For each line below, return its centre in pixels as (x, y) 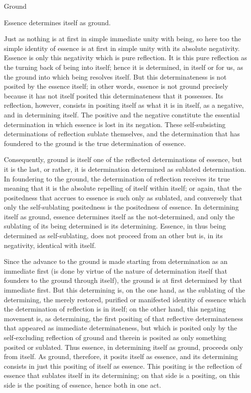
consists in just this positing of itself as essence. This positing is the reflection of (123, 366)
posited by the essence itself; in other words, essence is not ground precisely (116, 86)
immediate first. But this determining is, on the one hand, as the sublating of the (125, 290)
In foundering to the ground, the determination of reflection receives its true (117, 178)
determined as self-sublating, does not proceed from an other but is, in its (113, 236)
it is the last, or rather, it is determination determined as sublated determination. (125, 169)
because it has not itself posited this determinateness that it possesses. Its (114, 95)
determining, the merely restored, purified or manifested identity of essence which (125, 299)
